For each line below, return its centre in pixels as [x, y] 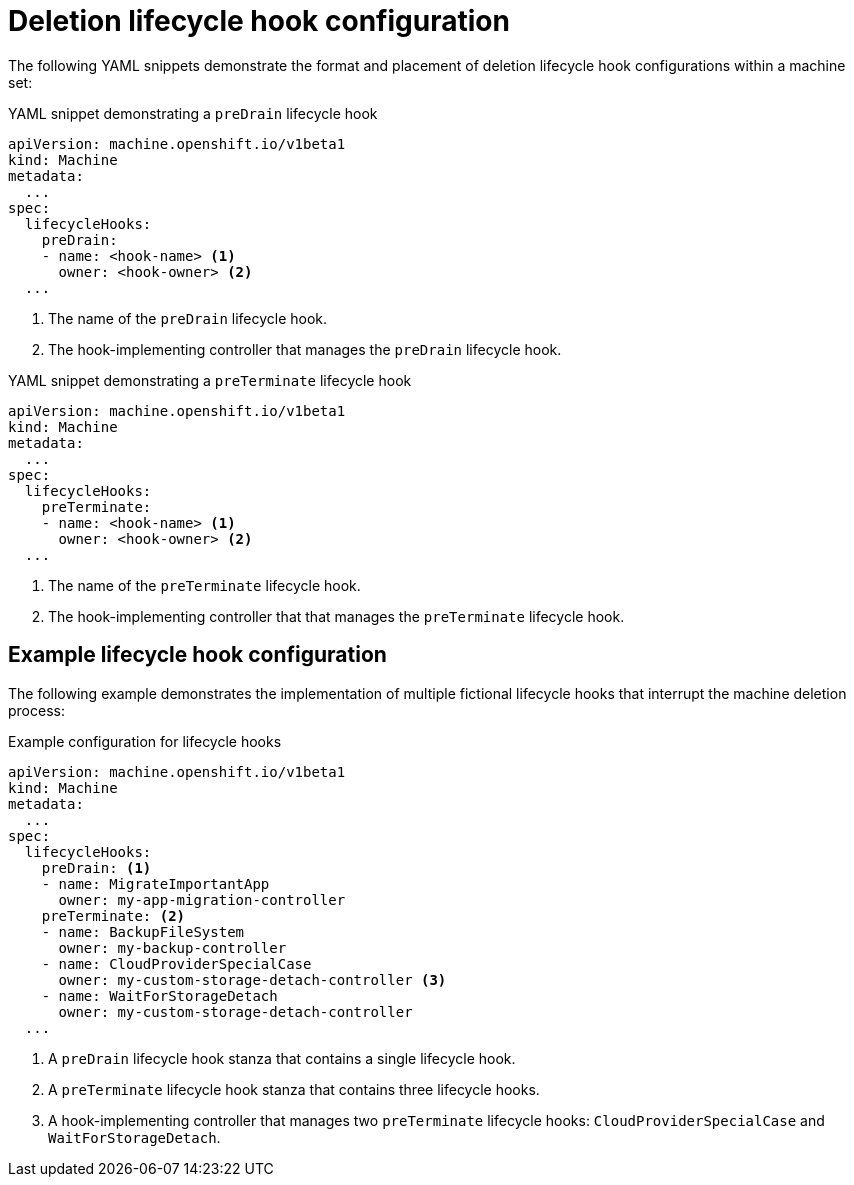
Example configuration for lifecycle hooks [145, 741]
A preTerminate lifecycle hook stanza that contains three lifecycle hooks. [294, 1089]
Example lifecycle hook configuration [197, 655]
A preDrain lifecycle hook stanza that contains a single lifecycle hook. [282, 1058]
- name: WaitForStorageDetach [159, 995]
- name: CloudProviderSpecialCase [176, 963]
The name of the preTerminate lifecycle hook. [204, 585]
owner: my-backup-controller [172, 947]
